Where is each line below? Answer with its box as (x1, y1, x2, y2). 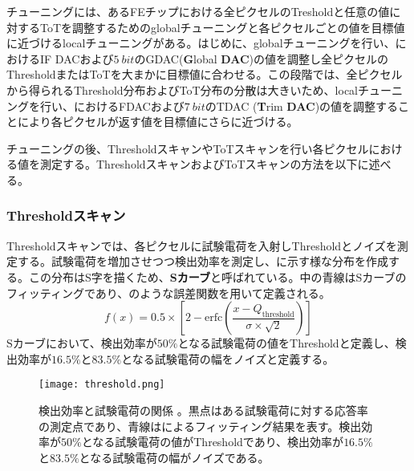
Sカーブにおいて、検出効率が (6, 335, 157, 351)
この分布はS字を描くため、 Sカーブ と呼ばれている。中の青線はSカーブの (28, 268, 407, 285)
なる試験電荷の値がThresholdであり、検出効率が (92, 433, 344, 450)
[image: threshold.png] (39, 379, 165, 391)
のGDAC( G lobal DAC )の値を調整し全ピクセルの (134, 50, 388, 67)
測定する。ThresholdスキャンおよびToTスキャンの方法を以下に (39, 156, 369, 173)
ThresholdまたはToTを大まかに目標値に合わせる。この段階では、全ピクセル (6, 66, 403, 83)
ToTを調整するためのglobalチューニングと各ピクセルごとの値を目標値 (39, 18, 405, 35)
